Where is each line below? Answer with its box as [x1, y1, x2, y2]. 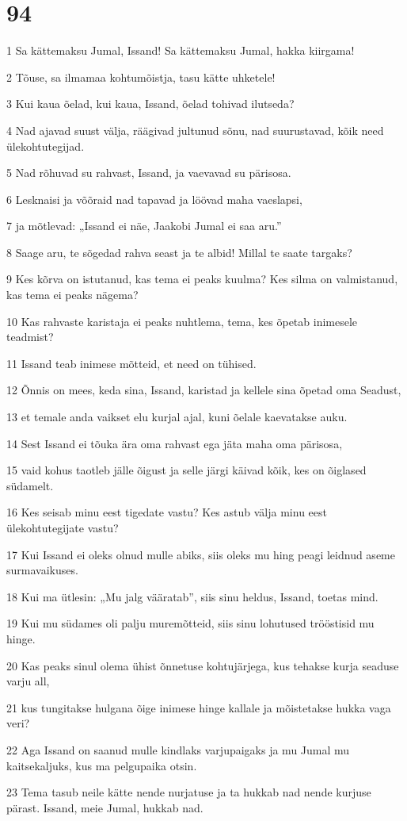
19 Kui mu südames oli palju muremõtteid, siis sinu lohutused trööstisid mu [6, 615, 375, 631]
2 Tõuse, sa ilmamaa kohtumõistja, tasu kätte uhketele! [6, 68, 276, 85]
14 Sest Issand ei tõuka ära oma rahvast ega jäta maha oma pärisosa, [6, 435, 343, 451]
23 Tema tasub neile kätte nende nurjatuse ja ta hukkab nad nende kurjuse [6, 784, 371, 800]
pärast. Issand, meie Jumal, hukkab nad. [6, 799, 203, 815]
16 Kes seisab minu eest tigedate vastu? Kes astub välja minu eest [6, 504, 327, 520]
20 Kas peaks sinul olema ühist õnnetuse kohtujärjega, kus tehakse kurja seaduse [6, 657, 399, 673]
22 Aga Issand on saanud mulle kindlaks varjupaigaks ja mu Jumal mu [6, 741, 350, 758]
